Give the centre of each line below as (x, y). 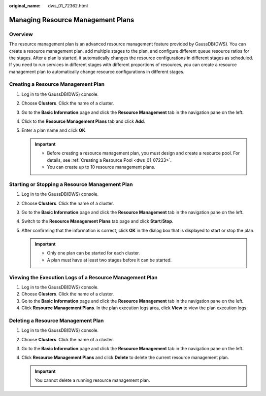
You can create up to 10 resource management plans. (101, 167)
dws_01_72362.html (68, 6)
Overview (21, 34)
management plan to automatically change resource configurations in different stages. (97, 72)
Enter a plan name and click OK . (54, 130)
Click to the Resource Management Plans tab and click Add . (83, 121)
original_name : (25, 6)
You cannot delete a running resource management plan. (92, 380)
